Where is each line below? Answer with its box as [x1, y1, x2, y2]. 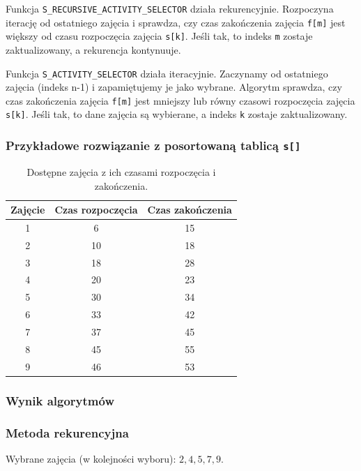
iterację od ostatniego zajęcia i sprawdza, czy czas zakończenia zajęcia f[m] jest [6, 15, 346, 29]
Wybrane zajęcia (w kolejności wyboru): [6, 451, 176, 465]
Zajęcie [10, 202, 45, 217]
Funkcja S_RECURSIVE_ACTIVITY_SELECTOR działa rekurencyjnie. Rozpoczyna [6, 1, 334, 15]
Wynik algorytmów [6, 391, 115, 409]
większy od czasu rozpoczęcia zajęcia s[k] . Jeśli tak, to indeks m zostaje [6, 29, 313, 43]
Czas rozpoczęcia [54, 202, 138, 217]
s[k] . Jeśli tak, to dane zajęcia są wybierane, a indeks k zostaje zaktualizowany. [6, 107, 348, 121]
